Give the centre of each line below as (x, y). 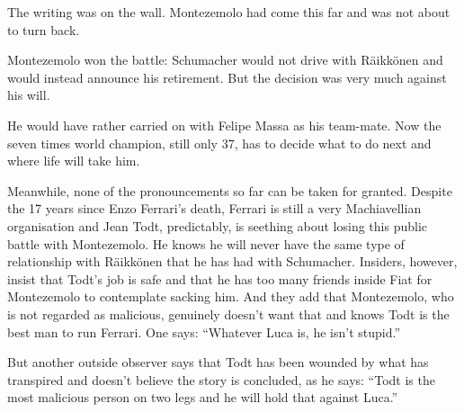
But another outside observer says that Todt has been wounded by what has (218, 362)
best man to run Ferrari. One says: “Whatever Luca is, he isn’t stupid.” (204, 331)
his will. (29, 95)
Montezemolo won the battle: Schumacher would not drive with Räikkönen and (225, 60)
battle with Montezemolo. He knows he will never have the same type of (206, 243)
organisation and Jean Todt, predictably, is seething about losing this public (218, 225)
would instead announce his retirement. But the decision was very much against (227, 77)
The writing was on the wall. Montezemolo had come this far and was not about (229, 12)
